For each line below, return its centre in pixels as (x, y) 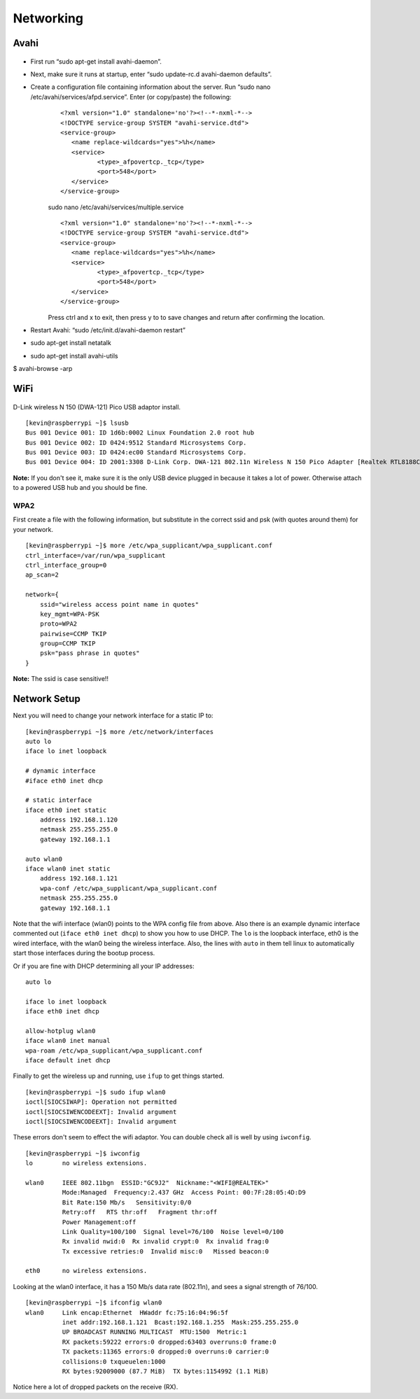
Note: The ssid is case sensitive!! (61, 679)
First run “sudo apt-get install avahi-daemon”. (96, 61)
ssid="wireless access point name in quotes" (119, 604)
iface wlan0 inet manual (68, 1041)
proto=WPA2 (58, 624)
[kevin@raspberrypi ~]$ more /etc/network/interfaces (119, 732)
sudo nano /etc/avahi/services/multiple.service (116, 207)
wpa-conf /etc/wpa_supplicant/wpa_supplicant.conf (128, 888)
